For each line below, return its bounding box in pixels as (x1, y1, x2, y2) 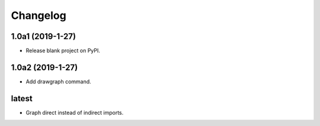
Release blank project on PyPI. (25, 47, 101, 54)
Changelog (11, 9, 66, 22)
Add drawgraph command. (25, 77, 91, 85)
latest (11, 93, 33, 104)
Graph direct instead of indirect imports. (25, 109, 124, 116)
